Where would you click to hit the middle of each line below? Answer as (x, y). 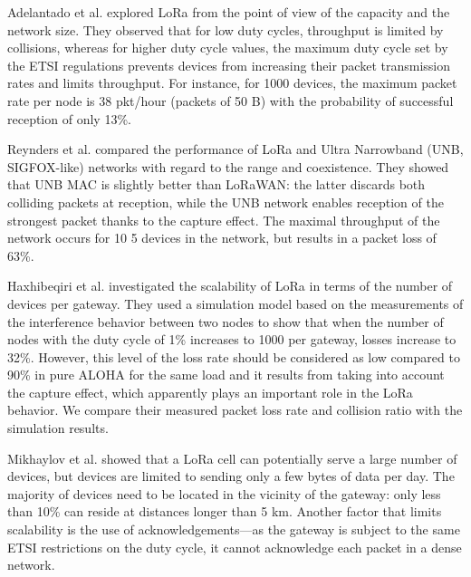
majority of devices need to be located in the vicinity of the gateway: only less (224, 493)
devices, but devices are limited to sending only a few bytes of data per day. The (231, 476)
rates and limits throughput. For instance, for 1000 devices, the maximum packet (232, 83)
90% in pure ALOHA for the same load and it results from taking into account (226, 375)
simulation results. (58, 428)
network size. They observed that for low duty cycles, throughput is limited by (226, 29)
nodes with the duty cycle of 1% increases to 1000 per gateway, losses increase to (232, 339)
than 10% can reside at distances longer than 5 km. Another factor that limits (225, 511)
